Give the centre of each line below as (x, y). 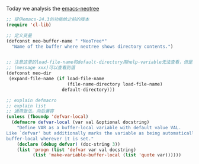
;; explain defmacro (32, 100)
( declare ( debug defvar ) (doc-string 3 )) (68, 144)
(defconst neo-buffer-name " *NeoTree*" (57, 41)
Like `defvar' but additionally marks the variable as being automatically (102, 133)
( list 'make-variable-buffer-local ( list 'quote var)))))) (107, 155)
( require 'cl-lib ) (29, 25)
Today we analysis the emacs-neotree (53, 9)
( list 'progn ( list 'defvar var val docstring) (76, 150)
